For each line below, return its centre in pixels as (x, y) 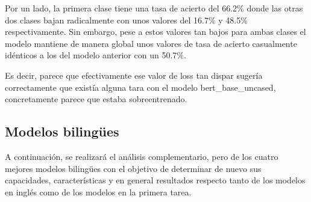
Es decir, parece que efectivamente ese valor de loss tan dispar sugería (134, 75)
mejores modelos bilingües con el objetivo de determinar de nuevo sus (133, 168)
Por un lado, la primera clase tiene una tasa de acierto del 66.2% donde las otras (154, 8)
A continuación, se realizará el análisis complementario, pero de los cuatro (142, 156)
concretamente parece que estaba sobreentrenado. (96, 99)
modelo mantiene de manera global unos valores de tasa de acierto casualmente (151, 43)
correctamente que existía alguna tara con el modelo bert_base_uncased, (140, 87)
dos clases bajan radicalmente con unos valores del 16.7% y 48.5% (126, 20)
